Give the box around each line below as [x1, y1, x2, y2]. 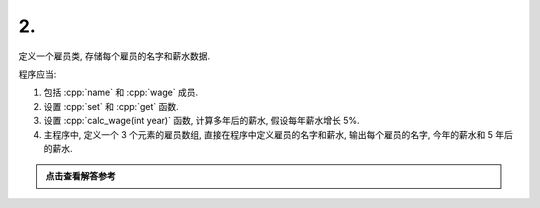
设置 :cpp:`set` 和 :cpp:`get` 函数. [43, 100, 179, 112]
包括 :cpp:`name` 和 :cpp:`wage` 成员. [43, 86, 199, 99]
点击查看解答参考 [45, 170, 116, 182]
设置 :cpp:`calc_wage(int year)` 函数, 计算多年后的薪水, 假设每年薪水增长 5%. [43, 115, 360, 127]
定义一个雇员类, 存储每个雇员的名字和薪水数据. [18, 50, 211, 62]
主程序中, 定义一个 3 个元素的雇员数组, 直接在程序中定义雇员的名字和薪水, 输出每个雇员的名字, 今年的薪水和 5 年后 [43, 128, 514, 140]
